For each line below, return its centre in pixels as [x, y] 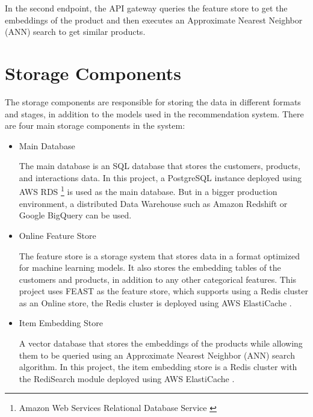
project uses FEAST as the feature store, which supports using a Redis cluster [163, 291]
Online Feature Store [57, 235]
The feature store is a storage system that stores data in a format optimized [159, 255]
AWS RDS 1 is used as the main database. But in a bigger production [148, 191]
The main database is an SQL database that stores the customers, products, [160, 166]
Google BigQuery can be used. [75, 215]
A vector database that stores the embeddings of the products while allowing [161, 343]
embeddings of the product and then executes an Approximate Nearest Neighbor [154, 20]
